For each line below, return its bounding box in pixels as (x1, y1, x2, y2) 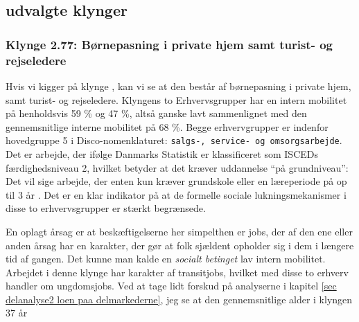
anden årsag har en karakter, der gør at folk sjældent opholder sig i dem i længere (6, 238, 354, 252)
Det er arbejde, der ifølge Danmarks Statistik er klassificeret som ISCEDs (6, 146, 319, 161)
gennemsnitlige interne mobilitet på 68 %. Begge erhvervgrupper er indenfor (6, 119, 329, 134)
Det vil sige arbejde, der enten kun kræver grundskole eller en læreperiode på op (6, 174, 347, 188)
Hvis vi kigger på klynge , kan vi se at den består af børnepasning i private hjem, (6, 78, 351, 93)
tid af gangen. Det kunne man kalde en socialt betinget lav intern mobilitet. (6, 251, 326, 266)
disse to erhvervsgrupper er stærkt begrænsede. (6, 201, 206, 215)
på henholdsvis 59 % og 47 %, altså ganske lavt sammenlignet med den (6, 106, 307, 120)
